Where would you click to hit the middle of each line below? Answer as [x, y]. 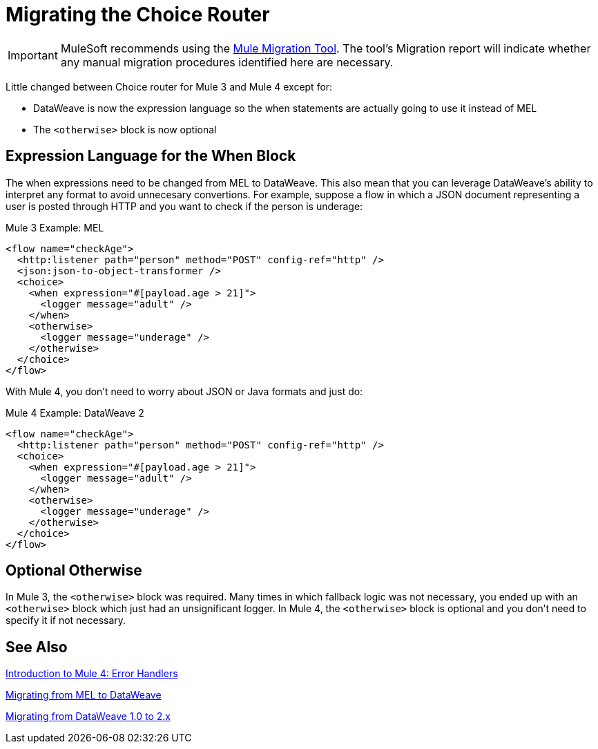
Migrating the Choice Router [138, 15]
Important [33, 55]
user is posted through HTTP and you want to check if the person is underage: [184, 206]
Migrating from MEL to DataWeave [84, 695]
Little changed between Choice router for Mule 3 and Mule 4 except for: [169, 86]
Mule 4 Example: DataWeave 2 [75, 413]
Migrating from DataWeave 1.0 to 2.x [88, 717]
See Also [37, 647]
